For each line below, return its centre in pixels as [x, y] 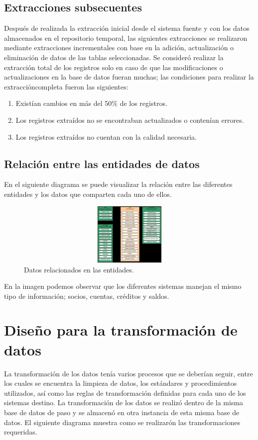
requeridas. [21, 432]
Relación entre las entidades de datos [102, 163]
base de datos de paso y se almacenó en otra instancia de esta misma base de [122, 412]
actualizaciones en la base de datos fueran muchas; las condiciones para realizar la [129, 77]
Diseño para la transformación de [121, 330]
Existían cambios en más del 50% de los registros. [91, 103]
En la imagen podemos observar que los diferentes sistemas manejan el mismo [123, 286]
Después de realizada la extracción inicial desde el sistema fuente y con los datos [127, 28]
